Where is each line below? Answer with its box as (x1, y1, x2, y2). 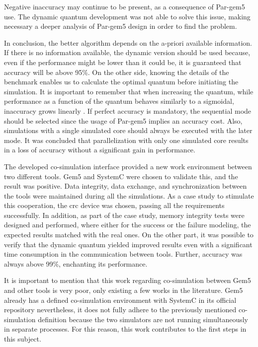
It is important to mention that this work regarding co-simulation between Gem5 (4, 275, 251, 285)
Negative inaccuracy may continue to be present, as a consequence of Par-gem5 (4, 1, 245, 11)
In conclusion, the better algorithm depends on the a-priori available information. (4, 37, 252, 48)
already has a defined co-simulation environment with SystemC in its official (4, 294, 237, 305)
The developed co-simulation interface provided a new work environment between (4, 161, 252, 171)
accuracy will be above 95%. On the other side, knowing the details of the (4, 67, 229, 77)
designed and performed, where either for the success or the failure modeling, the (4, 219, 251, 230)
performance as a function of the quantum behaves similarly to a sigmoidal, (4, 96, 234, 106)
